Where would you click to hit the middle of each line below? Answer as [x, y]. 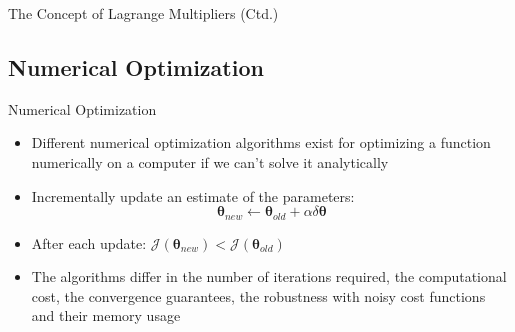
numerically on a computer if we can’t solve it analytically [210, 161]
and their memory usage [106, 315]
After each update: [89, 242]
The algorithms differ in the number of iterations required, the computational [269, 276]
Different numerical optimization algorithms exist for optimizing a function [261, 142]
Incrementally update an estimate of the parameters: [193, 195]
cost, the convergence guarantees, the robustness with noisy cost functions [258, 295]
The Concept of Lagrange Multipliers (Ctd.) [143, 13]
